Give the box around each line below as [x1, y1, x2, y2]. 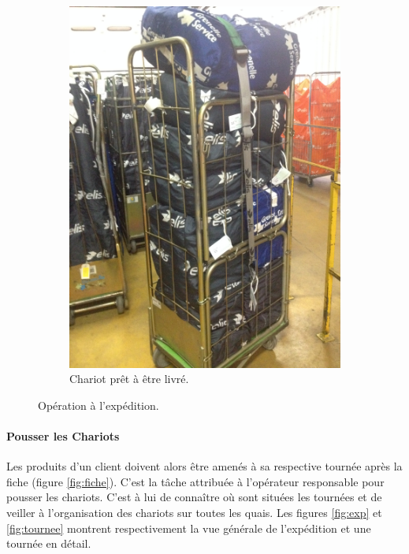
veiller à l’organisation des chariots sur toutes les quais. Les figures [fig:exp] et [6, 504, 382, 521]
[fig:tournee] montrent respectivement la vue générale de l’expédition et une [6, 519, 371, 536]
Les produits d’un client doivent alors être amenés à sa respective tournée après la [6, 458, 403, 474]
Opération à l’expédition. [38, 396, 159, 413]
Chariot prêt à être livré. [69, 370, 189, 387]
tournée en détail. [6, 535, 91, 552]
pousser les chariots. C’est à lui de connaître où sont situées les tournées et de [6, 489, 382, 505]
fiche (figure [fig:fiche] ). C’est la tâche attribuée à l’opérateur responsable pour [6, 473, 385, 489]
